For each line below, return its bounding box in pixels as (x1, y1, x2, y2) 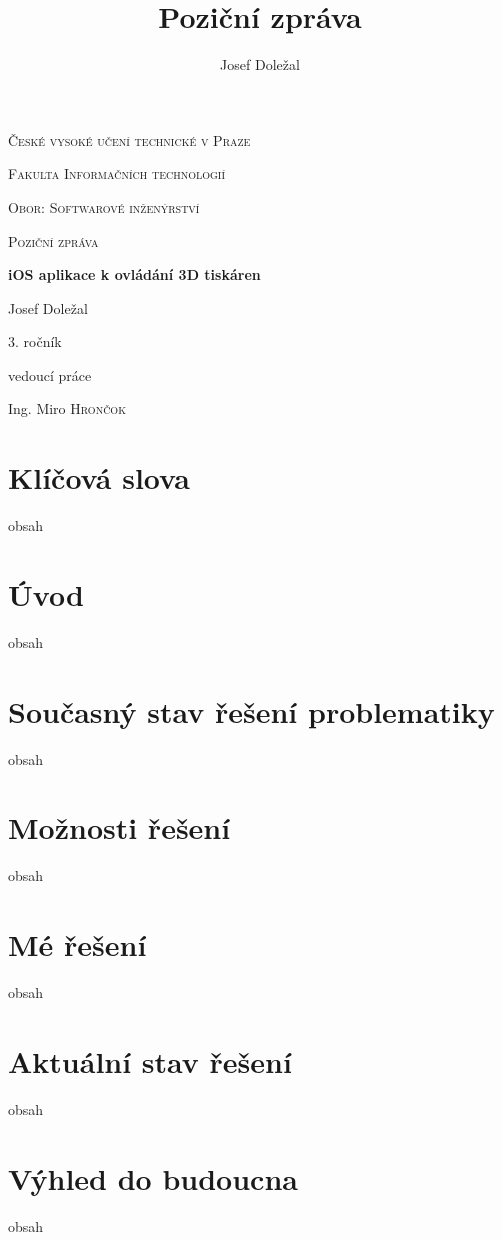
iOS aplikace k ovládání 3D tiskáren (8, 264, 261, 285)
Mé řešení (8, 924, 147, 965)
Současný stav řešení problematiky (8, 690, 495, 731)
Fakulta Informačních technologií (8, 163, 226, 184)
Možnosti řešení (8, 807, 231, 848)
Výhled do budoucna (8, 1157, 298, 1198)
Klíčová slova (8, 457, 190, 498)
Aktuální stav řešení (8, 1040, 292, 1081)
